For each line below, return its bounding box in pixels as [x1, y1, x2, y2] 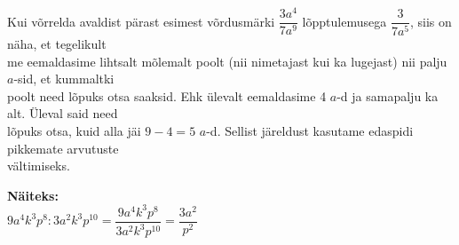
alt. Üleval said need [7, 104, 118, 122]
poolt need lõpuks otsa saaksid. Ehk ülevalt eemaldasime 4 [7, 86, 327, 105]
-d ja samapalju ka [336, 86, 439, 105]
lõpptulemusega [302, 12, 387, 30]
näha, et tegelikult [7, 35, 107, 53]
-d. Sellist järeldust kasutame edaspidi [206, 121, 414, 139]
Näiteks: [7, 186, 59, 204]
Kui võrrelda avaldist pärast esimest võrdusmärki [7, 12, 275, 30]
